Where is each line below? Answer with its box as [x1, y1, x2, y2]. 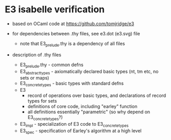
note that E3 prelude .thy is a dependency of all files [20, 40, 125, 48]
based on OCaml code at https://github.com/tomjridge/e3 [12, 21, 135, 27]
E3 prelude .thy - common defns [20, 62, 84, 69]
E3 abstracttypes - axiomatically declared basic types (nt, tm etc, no [20, 68, 159, 75]
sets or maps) [20, 75, 49, 81]
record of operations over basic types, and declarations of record [27, 92, 166, 98]
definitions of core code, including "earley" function [27, 104, 138, 110]
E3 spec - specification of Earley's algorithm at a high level [20, 127, 142, 135]
